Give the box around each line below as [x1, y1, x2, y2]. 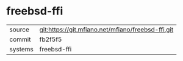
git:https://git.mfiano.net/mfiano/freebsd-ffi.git [39, 25, 174, 34]
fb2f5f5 [39, 35, 62, 43]
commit [9, 35, 31, 43]
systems [9, 45, 34, 53]
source [9, 25, 29, 34]
